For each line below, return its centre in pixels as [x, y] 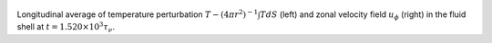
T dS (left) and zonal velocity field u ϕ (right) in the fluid [363, 15]
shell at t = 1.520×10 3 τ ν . [66, 28]
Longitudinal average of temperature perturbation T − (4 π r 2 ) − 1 [138, 14]
